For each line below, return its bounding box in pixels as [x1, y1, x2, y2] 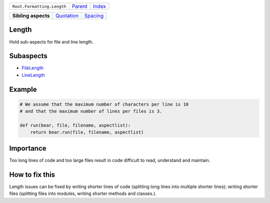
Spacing [84, 13, 104, 19]
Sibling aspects [12, 13, 50, 19]
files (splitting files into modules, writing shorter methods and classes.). [9, 190, 157, 196]
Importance [9, 144, 47, 152]
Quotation [55, 13, 79, 19]
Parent [71, 3, 87, 10]
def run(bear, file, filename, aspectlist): [19, 122, 131, 128]
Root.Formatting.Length [12, 4, 66, 9]
